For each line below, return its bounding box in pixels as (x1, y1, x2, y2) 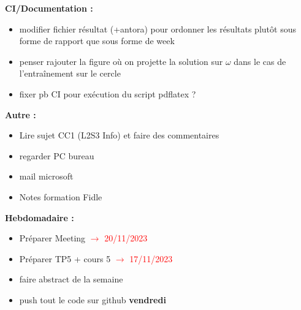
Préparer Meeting (19, 232, 86, 244)
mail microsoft (19, 170, 74, 183)
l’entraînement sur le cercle (19, 67, 121, 80)
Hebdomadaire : (5, 211, 74, 224)
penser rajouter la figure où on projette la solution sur (19, 55, 223, 67)
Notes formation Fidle (19, 190, 102, 203)
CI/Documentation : (5, 2, 93, 14)
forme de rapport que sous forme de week (19, 34, 175, 47)
